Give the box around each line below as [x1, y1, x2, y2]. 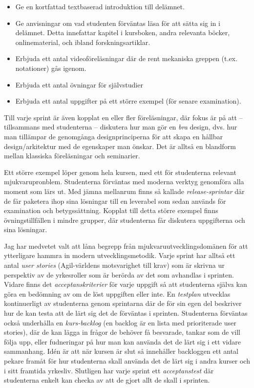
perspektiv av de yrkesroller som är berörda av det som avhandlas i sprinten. [4, 269, 234, 280]
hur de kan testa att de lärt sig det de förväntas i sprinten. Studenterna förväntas [4, 308, 248, 318]
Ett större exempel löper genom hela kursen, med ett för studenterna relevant [4, 167, 236, 177]
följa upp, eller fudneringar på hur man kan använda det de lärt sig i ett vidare [4, 336, 241, 346]
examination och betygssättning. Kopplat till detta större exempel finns [4, 205, 218, 216]
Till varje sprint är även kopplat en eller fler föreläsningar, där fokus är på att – [4, 112, 243, 122]
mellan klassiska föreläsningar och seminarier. [4, 151, 140, 161]
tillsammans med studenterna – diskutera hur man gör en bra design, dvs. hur [4, 122, 237, 132]
